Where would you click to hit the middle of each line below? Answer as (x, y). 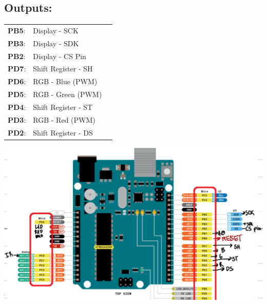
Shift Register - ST (63, 107)
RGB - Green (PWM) (68, 94)
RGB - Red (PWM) (64, 119)
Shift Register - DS (63, 132)
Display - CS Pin (60, 56)
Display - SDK (56, 43)
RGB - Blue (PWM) (65, 81)
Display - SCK (56, 30)
